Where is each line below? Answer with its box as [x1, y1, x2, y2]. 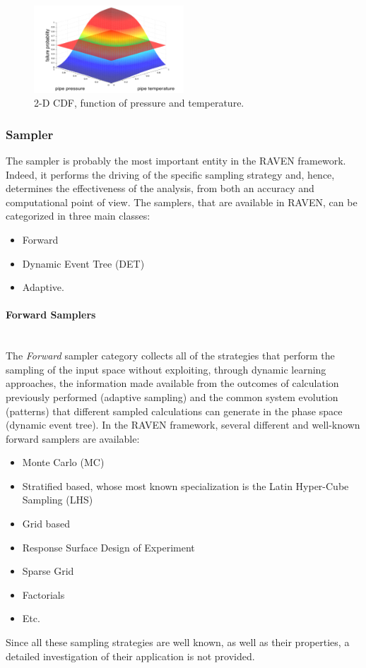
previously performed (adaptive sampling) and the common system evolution [6, 389, 338, 404]
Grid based [22, 516, 70, 531]
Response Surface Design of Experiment [22, 539, 195, 554]
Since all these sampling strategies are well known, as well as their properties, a [6, 635, 350, 650]
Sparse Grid [22, 563, 74, 578]
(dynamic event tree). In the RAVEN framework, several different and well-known [6, 417, 360, 432]
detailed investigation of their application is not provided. [6, 648, 255, 663]
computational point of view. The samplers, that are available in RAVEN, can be [6, 194, 358, 209]
